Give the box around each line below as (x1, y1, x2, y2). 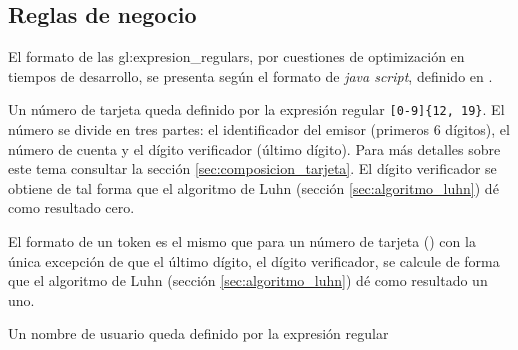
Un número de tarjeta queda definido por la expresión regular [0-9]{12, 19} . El (8, 99, 505, 120)
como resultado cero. (8, 197, 135, 218)
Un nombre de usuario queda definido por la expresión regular (8, 323, 389, 344)
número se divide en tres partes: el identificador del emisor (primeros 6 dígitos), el (8, 119, 510, 140)
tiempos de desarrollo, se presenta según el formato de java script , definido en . (8, 65, 493, 86)
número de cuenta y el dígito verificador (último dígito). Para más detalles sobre (8, 138, 501, 159)
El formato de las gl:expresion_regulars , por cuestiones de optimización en (8, 46, 465, 67)
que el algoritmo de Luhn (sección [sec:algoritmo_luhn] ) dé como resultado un (8, 270, 488, 291)
